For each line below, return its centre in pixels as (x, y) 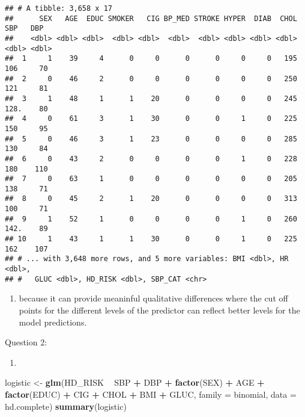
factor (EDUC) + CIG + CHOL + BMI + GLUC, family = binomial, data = (151, 394)
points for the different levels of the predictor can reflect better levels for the (159, 310)
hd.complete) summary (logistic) (66, 406)
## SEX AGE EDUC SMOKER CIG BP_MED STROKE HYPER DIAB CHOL (151, 18)
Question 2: (26, 342)
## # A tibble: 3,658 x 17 (59, 8)
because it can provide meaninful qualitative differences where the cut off (153, 298)
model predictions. (53, 322)
